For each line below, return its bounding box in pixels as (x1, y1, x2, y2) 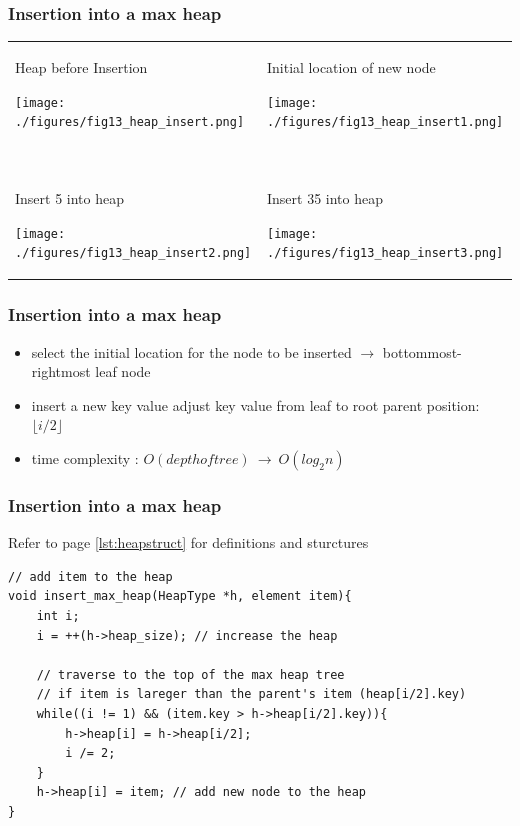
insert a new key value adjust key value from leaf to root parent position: (31, 394, 480, 415)
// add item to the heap (8, 569, 173, 584)
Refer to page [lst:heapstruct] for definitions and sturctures (8, 532, 369, 553)
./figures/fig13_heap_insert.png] (15, 115, 245, 130)
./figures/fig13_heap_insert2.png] (15, 246, 252, 261)
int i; (36, 608, 80, 623)
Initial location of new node (267, 56, 436, 77)
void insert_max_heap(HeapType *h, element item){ (8, 589, 352, 604)
